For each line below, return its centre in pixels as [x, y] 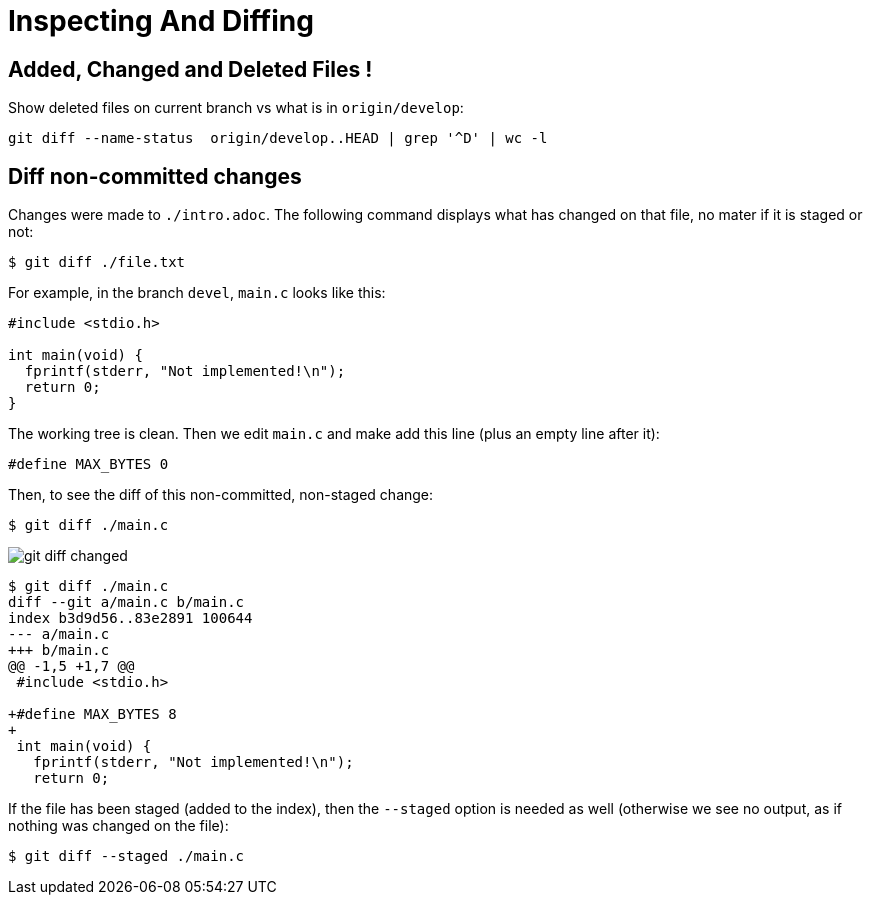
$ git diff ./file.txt [97, 262]
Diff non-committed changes [155, 176]
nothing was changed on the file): [118, 826]
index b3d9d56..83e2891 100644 [130, 618]
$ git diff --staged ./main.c [126, 856]
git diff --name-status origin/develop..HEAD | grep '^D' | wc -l [278, 138]
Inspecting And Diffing [161, 21]
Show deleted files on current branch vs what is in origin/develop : [236, 108]
